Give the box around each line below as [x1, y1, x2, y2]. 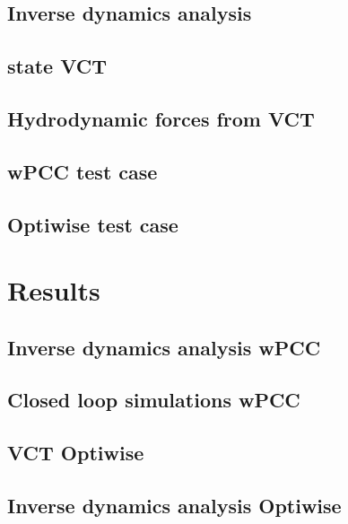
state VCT [7, 52, 107, 80]
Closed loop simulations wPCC [7, 386, 300, 414]
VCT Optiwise [7, 439, 144, 467]
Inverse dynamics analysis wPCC [7, 333, 321, 361]
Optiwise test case [7, 210, 178, 238]
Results [7, 272, 100, 309]
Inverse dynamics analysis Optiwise [7, 492, 342, 520]
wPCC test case [7, 157, 158, 185]
